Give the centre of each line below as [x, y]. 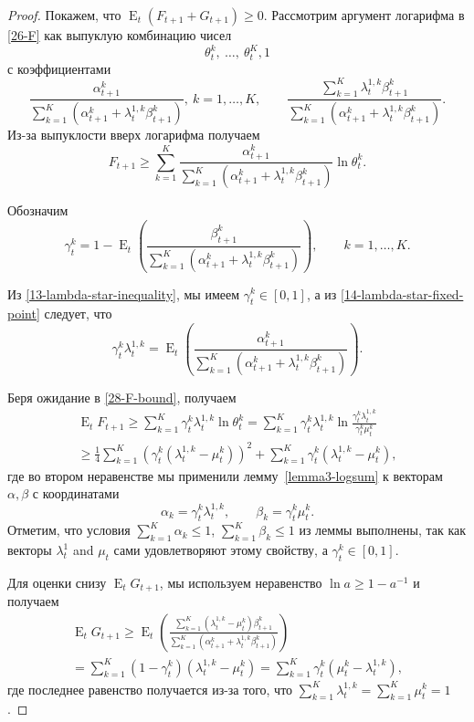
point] [24, 314]
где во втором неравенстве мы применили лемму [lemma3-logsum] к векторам [225, 475]
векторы [30, 550]
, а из [321, 293]
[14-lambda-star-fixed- [402, 293]
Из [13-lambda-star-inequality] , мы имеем [124, 293]
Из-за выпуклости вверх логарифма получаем [134, 135]
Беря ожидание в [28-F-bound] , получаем [122, 397]
